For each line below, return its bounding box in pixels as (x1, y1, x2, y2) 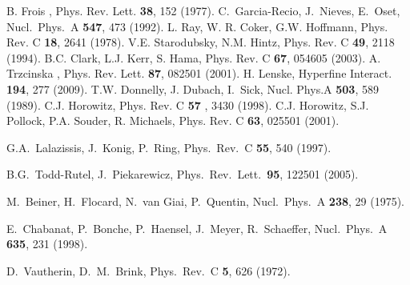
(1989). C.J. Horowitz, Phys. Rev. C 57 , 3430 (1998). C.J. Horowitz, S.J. (6, 96, 369, 113)
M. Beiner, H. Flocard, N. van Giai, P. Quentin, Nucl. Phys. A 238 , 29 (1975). (6, 192, 404, 209)
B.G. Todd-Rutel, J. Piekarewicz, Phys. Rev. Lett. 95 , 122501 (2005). (6, 166, 359, 183)
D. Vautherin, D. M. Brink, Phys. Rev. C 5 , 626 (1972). (6, 262, 291, 279)
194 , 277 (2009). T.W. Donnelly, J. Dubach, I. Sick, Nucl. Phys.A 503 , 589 (6, 80, 379, 97)
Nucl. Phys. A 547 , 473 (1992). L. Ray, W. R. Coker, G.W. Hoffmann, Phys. (6, 18, 388, 34)
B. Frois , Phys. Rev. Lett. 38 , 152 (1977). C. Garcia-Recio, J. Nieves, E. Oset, (6, 2, 400, 18)
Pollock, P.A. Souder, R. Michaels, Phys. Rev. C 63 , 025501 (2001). (6, 112, 340, 129)
